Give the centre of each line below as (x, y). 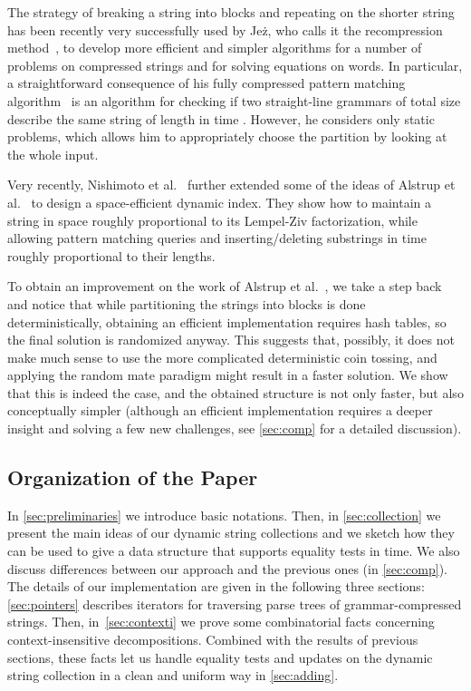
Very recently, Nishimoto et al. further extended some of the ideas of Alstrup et (231, 185)
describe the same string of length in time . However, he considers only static (221, 118)
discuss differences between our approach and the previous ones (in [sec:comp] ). (228, 568)
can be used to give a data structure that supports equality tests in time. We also (234, 551)
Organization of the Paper (133, 477)
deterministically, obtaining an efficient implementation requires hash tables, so (227, 321)
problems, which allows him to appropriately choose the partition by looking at (227, 136)
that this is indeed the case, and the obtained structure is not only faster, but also (235, 392)
